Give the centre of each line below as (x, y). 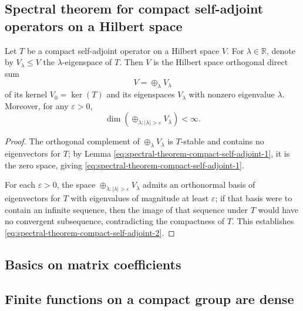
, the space (76, 185)
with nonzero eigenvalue (232, 94)
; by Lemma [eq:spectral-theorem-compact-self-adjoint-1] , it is (179, 153)
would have (278, 209)
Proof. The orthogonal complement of (72, 141)
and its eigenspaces (141, 94)
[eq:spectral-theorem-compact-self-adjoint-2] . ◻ (90, 232)
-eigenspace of (87, 62)
